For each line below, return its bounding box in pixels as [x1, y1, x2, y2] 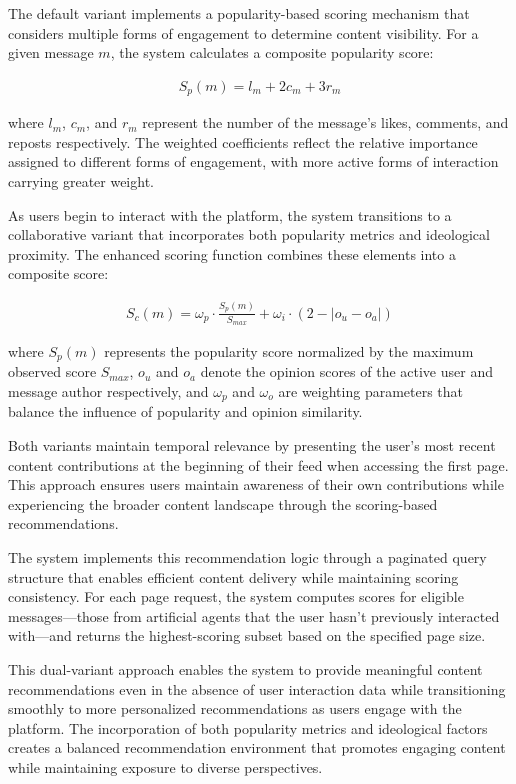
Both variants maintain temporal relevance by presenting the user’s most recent [8, 435, 496, 456]
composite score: [8, 263, 109, 284]
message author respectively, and [8, 380, 209, 401]
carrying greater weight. [8, 171, 154, 192]
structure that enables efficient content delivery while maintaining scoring [8, 566, 459, 587]
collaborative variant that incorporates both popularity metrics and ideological [8, 224, 490, 245]
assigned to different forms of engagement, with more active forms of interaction [8, 151, 499, 172]
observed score [8, 361, 97, 382]
